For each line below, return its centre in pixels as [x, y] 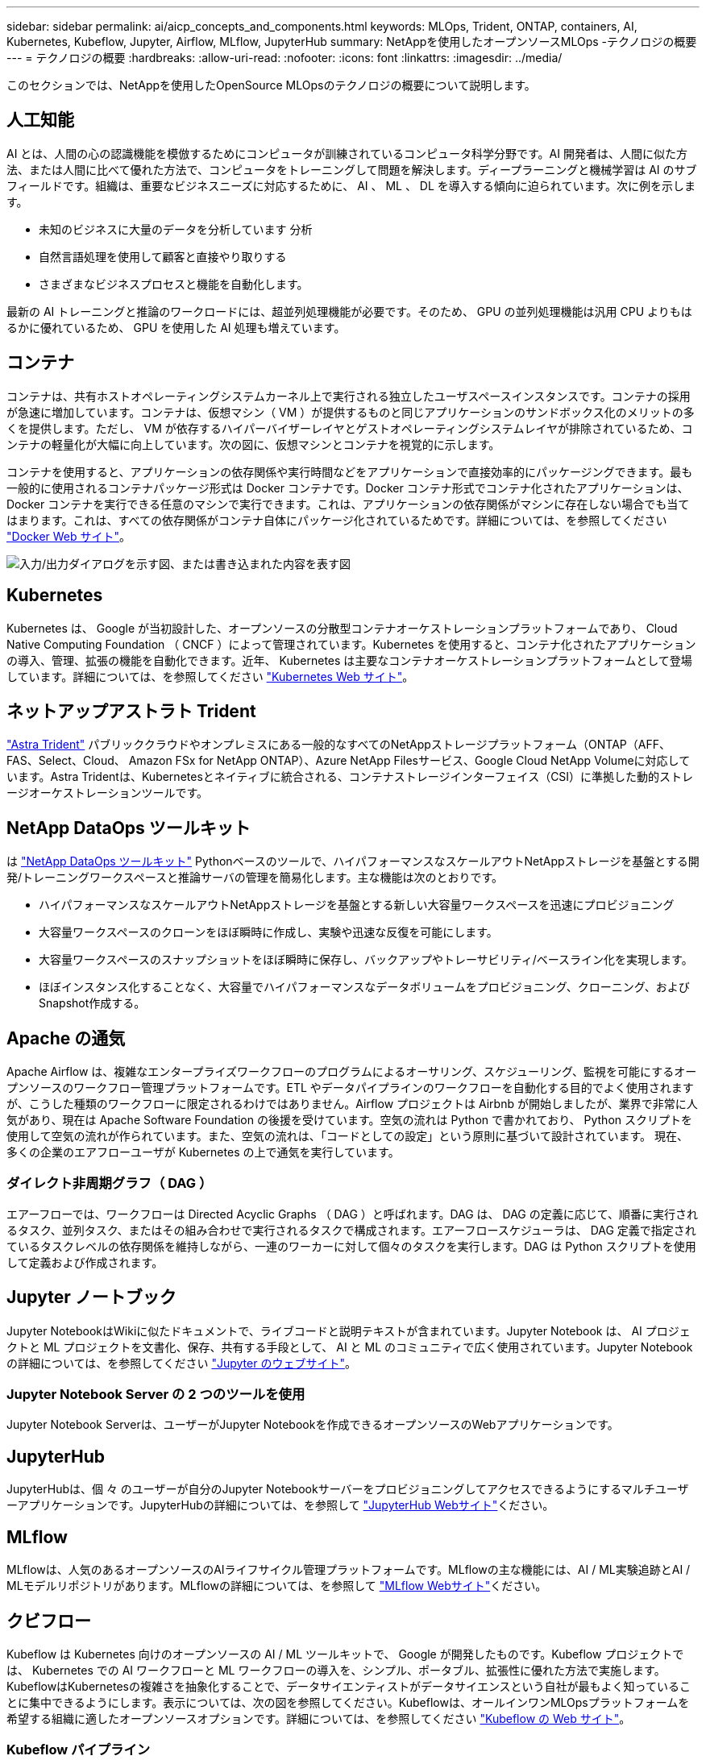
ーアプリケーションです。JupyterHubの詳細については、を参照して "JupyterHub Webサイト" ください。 [280, 1505]
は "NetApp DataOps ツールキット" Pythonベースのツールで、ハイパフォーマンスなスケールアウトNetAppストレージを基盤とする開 [353, 861]
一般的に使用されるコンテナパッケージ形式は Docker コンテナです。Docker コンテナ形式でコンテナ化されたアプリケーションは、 [348, 488]
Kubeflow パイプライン [79, 1750]
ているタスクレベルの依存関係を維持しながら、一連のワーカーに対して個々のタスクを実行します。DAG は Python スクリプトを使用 [351, 1246]
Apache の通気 [66, 1038]
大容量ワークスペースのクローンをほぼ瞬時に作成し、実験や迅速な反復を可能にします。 [268, 932]
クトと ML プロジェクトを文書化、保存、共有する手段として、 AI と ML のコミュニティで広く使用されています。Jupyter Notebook [350, 1347]
